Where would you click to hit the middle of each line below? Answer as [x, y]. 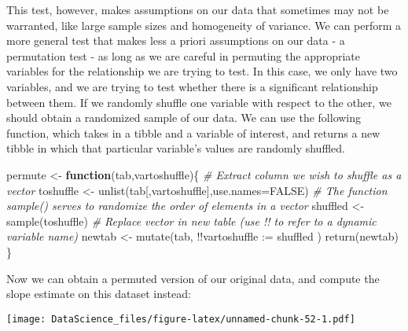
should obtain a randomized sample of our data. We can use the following [184, 118]
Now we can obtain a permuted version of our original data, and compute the [193, 278]
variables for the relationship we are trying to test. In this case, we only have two [202, 71]
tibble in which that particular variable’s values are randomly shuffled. [176, 148]
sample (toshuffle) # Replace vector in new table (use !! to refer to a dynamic [191, 221]
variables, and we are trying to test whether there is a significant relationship [192, 86]
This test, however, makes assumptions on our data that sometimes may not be [198, 9]
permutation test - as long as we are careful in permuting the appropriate [184, 55]
